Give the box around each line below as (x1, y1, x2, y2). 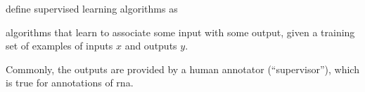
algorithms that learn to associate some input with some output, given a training (6, 24, 355, 39)
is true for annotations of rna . (6, 75, 134, 90)
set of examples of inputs (6, 38, 113, 53)
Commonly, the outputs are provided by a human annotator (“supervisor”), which (6, 61, 359, 76)
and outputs (124, 38, 177, 53)
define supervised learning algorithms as (6, 1, 178, 15)
